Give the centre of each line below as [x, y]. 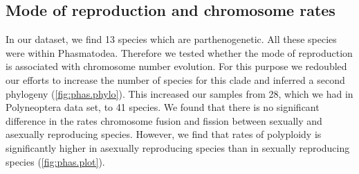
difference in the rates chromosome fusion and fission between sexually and [164, 120]
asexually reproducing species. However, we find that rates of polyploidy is [164, 134]
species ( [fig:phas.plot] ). [55, 161]
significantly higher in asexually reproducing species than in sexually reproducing [178, 147]
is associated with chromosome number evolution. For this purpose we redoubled [176, 66]
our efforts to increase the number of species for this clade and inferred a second [175, 79]
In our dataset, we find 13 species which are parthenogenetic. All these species [171, 39]
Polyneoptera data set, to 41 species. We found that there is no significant [163, 107]
